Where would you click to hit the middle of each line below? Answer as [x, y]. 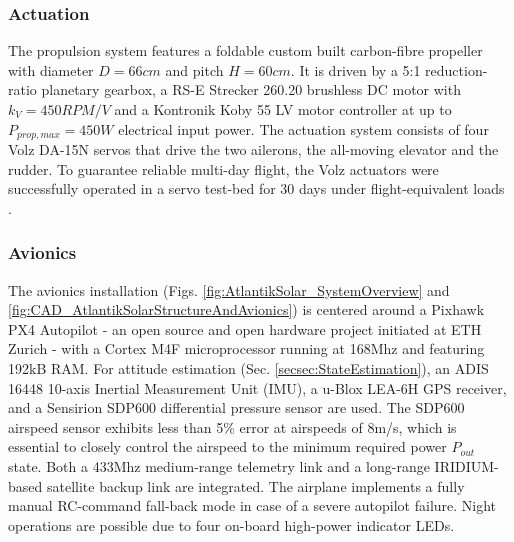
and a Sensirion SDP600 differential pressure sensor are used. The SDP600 [236, 407]
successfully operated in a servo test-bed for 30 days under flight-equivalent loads [256, 188]
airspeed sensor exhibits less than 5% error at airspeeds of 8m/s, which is [232, 426]
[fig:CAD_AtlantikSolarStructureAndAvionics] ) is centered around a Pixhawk [246, 309]
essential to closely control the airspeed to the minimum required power [227, 446]
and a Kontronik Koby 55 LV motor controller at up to [283, 109]
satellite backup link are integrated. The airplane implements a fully [255, 485]
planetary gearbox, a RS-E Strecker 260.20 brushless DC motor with [251, 89]
